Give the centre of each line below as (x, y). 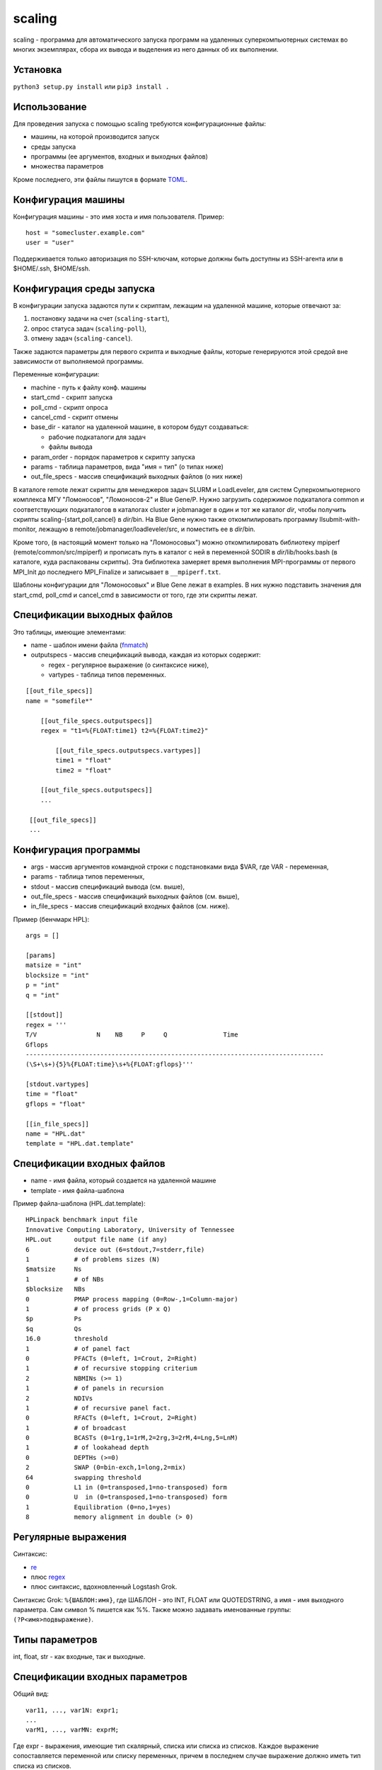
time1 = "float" (83, 760)
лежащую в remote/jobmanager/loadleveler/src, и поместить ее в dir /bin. (147, 529)
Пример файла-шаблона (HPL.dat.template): (80, 1204)
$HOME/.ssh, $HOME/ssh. (52, 268)
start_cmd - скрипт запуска (72, 397)
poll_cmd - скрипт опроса (69, 407)
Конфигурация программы (77, 850)
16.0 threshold (67, 1339)
